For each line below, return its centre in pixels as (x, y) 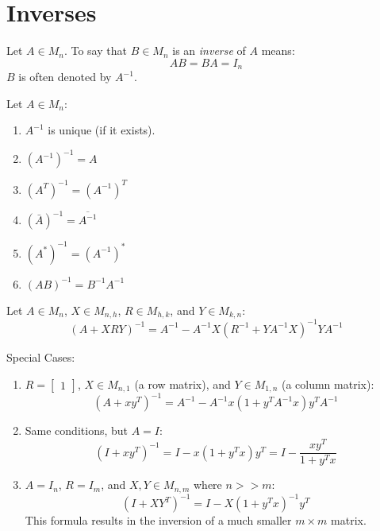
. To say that (95, 50)
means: (278, 50)
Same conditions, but (77, 430)
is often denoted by (65, 77)
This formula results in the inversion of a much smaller (158, 520)
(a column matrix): (328, 384)
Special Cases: (41, 357)
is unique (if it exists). (102, 130)
